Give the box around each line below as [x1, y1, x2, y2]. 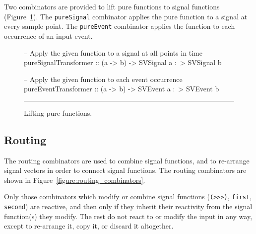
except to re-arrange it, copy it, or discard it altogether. [4, 221, 174, 231]
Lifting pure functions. [24, 107, 92, 118]
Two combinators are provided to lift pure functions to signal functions [4, 1, 220, 11]
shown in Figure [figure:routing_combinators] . [4, 174, 145, 185]
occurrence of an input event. [4, 30, 93, 41]
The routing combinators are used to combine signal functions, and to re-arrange [4, 155, 250, 165]
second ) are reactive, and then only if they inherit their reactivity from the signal [4, 201, 253, 212]
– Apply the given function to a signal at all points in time [24, 47, 202, 58]
